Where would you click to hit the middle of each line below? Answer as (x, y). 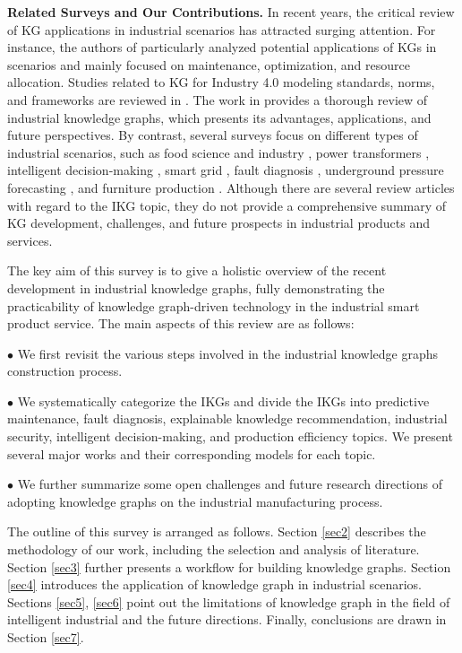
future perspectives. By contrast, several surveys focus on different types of (213, 135)
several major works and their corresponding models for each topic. (192, 453)
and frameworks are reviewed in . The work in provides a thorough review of (218, 99)
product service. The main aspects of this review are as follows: (181, 323)
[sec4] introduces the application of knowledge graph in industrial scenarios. (214, 584)
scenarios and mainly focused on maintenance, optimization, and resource (209, 64)
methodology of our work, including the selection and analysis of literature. (214, 549)
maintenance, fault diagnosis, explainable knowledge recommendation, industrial (227, 418)
